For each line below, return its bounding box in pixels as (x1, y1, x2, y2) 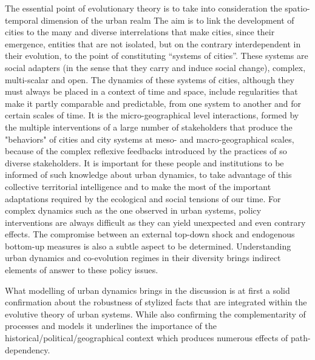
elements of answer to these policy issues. (5, 263, 158, 276)
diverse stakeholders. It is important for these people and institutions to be (5, 156, 284, 169)
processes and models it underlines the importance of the (5, 319, 217, 332)
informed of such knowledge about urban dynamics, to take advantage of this (5, 168, 292, 181)
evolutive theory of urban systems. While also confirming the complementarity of (5, 307, 306, 320)
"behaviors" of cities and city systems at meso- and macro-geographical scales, (5, 132, 294, 145)
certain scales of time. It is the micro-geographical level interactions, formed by (5, 109, 299, 121)
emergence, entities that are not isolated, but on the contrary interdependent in (5, 37, 301, 50)
